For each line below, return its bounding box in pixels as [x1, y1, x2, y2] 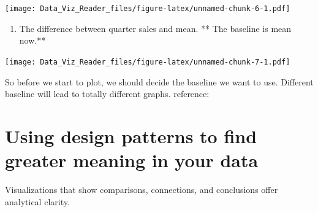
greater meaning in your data [5, 147, 259, 173]
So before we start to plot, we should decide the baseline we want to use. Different [5, 75, 314, 88]
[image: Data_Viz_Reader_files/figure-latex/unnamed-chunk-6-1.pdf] [5, 4, 290, 13]
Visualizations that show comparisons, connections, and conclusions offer [5, 183, 278, 195]
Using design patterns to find [5, 123, 257, 148]
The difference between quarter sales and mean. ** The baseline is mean [19, 22, 292, 34]
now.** [19, 34, 46, 47]
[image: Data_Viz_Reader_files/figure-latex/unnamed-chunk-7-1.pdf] [5, 57, 290, 66]
